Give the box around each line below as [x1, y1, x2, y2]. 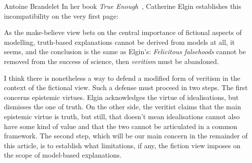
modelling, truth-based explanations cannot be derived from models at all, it [4, 36, 235, 47]
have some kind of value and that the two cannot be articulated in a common [4, 121, 238, 131]
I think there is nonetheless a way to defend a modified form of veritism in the [4, 72, 240, 83]
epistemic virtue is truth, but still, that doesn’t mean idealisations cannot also [4, 111, 240, 121]
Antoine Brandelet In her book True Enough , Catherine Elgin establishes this [4, 1, 242, 11]
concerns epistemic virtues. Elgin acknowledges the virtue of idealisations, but [4, 92, 239, 102]
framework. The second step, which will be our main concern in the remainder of [4, 130, 248, 141]
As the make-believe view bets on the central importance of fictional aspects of [4, 27, 242, 37]
